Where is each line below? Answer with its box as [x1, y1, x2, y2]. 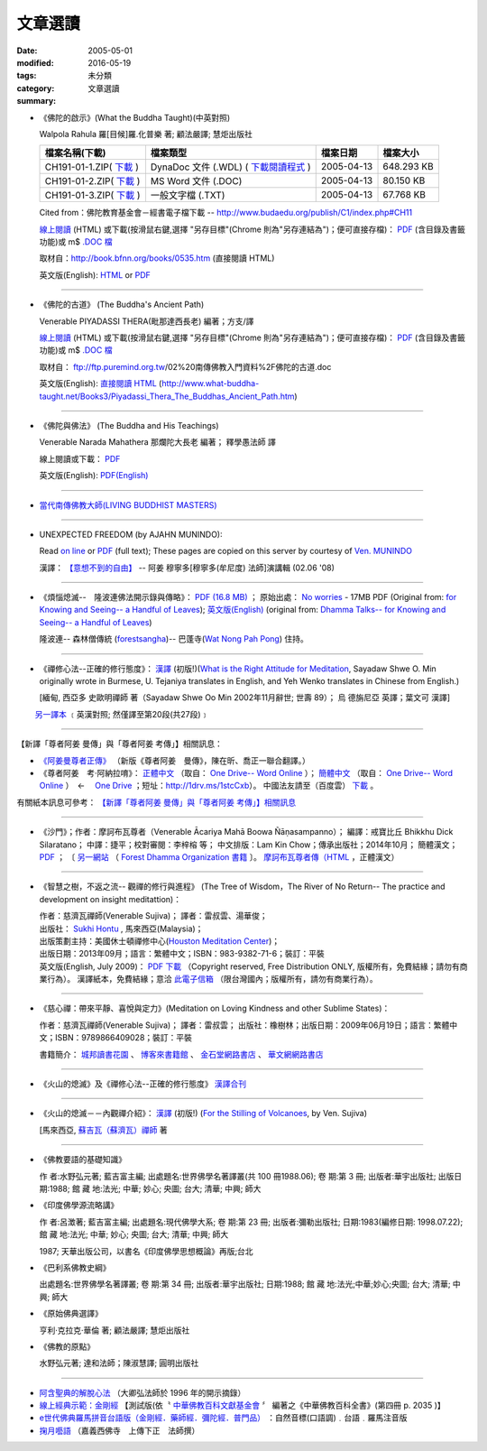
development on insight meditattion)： [39, 893, 182, 904]
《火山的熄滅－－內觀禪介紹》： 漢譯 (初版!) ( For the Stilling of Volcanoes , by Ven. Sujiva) [39, 1108, 368, 1119]
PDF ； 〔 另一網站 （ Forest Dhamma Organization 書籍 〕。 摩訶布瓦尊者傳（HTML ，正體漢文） [39, 851, 400, 862]
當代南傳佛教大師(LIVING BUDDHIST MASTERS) [39, 499, 217, 510]
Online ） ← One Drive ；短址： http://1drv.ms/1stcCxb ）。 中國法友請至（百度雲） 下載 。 [39, 781, 379, 791]
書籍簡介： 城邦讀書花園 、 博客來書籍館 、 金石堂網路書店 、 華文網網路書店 [39, 1049, 324, 1059]
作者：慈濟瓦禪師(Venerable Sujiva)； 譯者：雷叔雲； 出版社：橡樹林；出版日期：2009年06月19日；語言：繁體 [39, 1020, 450, 1030]
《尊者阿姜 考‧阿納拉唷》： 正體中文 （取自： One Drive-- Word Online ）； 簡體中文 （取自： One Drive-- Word [39, 768, 454, 778]
